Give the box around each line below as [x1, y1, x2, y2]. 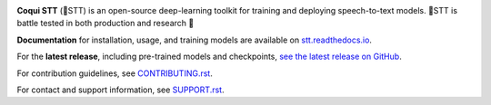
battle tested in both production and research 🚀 [16, 18, 195, 29]
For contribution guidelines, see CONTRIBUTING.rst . [16, 68, 213, 79]
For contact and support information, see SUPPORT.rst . [16, 84, 225, 95]
